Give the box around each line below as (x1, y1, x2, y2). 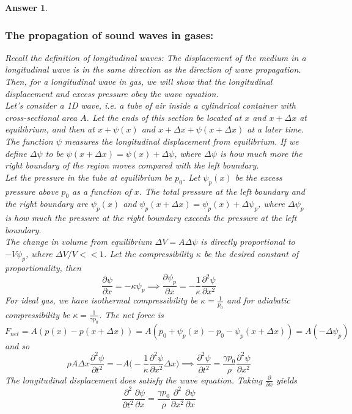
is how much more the (219, 147, 302, 159)
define (5, 147, 27, 159)
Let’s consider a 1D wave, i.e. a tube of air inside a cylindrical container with (5, 99, 296, 112)
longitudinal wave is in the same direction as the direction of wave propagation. (5, 63, 301, 76)
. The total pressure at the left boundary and (139, 184, 305, 197)
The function (5, 134, 53, 147)
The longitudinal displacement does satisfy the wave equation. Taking (5, 373, 263, 386)
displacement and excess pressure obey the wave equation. (5, 87, 219, 100)
